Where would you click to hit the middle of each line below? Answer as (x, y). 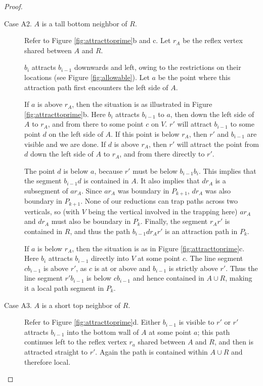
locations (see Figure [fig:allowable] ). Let (87, 77)
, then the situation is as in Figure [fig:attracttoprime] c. (158, 248)
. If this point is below (145, 133)
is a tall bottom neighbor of (84, 23)
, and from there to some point (96, 124)
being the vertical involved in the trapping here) (163, 211)
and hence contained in (168, 278)
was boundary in (143, 190)
